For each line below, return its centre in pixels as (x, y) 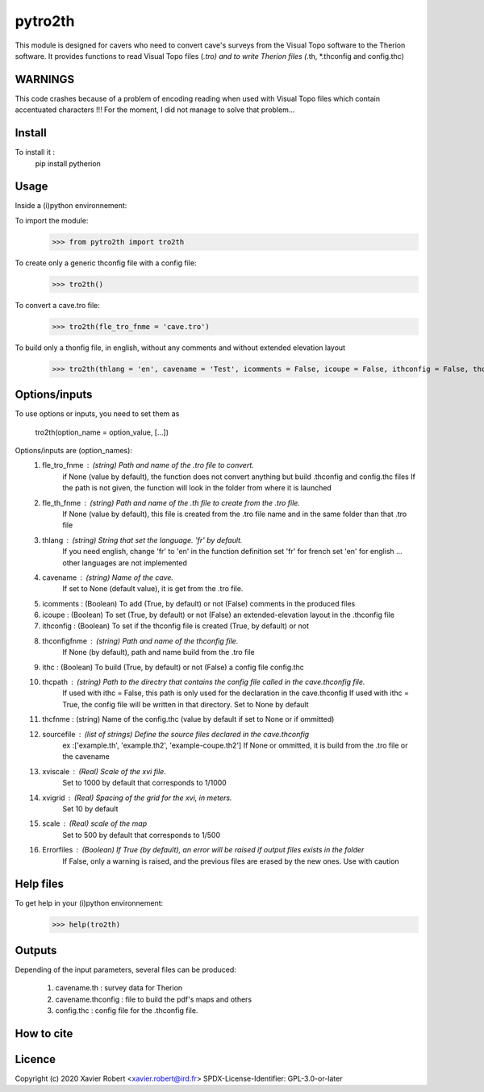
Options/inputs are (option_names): (74, 450)
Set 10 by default (90, 809)
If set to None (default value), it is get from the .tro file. (153, 589)
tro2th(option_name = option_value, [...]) (102, 432)
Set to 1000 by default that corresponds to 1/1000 (145, 783)
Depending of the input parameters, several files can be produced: (126, 969)
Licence (35, 1059)
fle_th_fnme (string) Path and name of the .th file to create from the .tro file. (171, 502)
